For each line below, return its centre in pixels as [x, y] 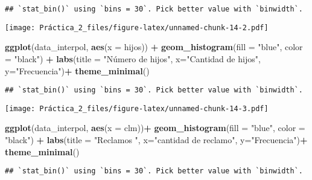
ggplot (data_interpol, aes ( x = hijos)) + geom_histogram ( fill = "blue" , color [154, 47]
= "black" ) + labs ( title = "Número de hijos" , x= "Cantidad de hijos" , [133, 58]
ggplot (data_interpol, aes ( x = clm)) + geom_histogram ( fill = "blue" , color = [155, 128]
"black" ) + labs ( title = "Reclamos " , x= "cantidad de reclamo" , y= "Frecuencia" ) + [156, 140]
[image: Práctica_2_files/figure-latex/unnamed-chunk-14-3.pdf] [137, 108]
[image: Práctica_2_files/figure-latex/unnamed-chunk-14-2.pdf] [137, 27]
